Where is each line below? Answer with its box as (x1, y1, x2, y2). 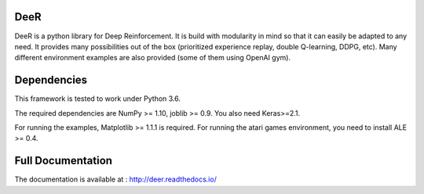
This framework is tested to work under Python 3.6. (14, 94, 181, 103)
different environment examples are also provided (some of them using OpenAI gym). (14, 53, 291, 63)
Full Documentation (14, 154, 113, 167)
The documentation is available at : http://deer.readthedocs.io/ (14, 174, 217, 184)
